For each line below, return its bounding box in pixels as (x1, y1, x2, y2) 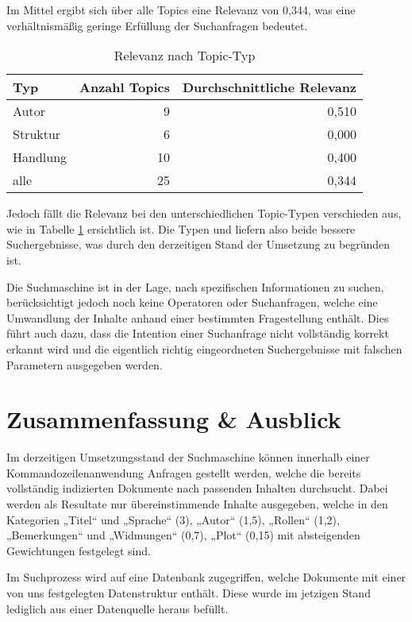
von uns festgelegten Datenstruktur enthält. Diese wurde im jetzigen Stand (6, 585, 371, 601)
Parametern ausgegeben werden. (6, 356, 163, 373)
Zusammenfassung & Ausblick (6, 403, 341, 435)
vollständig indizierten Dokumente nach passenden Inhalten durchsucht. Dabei (6, 480, 388, 496)
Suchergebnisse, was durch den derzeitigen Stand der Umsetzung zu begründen (6, 236, 391, 253)
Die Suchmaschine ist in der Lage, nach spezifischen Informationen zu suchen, (6, 278, 384, 295)
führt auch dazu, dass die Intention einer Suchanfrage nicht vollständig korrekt (6, 325, 389, 342)
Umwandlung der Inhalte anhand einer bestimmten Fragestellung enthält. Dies (6, 309, 389, 326)
